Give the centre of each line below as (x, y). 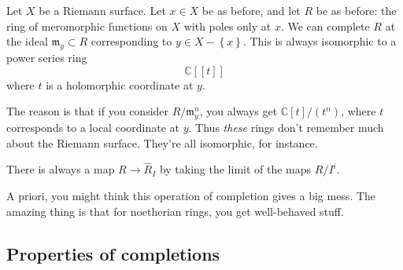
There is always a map (61, 169)
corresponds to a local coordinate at (93, 127)
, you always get (238, 111)
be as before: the (356, 10)
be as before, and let (251, 10)
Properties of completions (113, 253)
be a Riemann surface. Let (102, 10)
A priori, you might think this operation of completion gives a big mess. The (191, 195)
